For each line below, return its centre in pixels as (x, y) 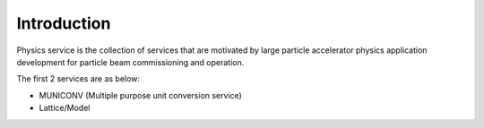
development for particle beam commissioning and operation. (130, 62)
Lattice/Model (65, 108)
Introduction (64, 23)
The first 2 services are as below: (78, 79)
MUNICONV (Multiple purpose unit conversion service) (140, 95)
